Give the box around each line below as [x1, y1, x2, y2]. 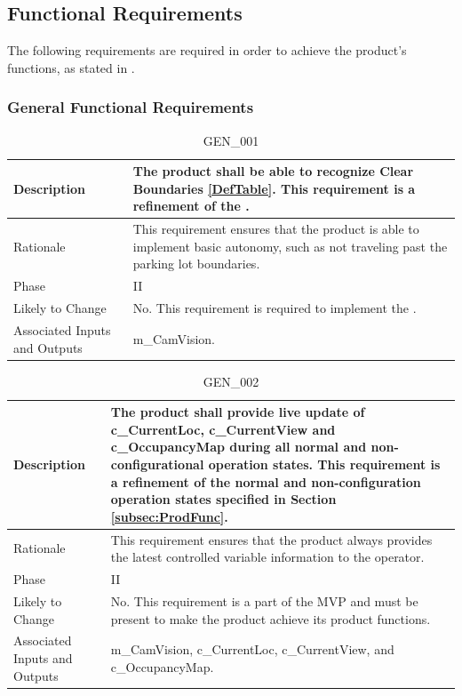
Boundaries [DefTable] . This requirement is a [132, 179, 416, 197]
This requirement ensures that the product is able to [132, 220, 419, 238]
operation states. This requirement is [208, 455, 441, 474]
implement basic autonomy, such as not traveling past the [132, 236, 448, 255]
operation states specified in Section [110, 490, 337, 508]
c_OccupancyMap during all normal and [110, 437, 367, 456]
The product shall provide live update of [110, 403, 365, 421]
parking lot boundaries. [132, 254, 260, 273]
